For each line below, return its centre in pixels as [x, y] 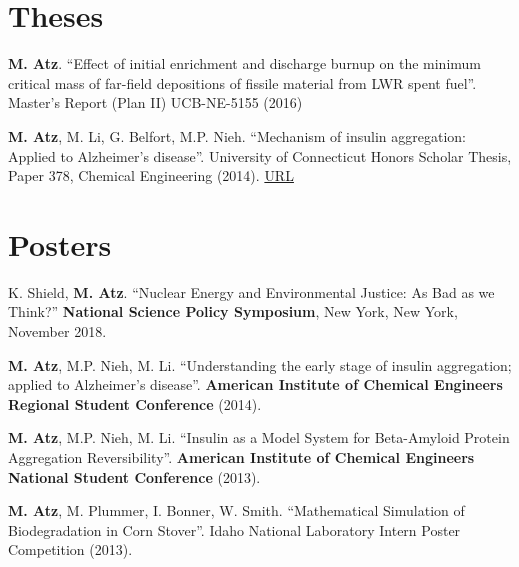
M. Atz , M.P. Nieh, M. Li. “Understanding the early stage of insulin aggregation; [260, 364]
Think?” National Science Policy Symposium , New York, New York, [233, 311]
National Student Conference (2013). [134, 476]
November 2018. [57, 331]
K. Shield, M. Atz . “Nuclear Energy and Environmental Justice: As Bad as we [251, 291]
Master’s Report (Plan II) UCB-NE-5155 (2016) [155, 102]
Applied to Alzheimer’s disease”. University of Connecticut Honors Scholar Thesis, [260, 155]
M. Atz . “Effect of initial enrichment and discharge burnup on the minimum [244, 63]
